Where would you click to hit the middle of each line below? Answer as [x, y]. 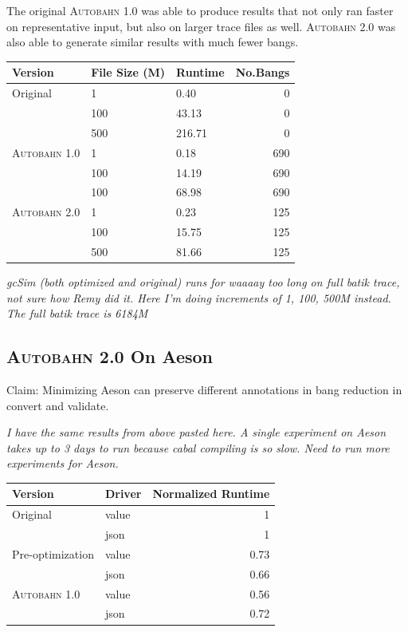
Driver [123, 494]
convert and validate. [58, 405]
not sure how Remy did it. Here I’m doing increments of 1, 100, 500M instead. [199, 297]
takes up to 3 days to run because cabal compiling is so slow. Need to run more [198, 447]
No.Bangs [263, 72]
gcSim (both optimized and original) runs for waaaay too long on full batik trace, [203, 281]
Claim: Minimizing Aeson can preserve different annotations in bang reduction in [204, 389]
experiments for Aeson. [63, 463]
